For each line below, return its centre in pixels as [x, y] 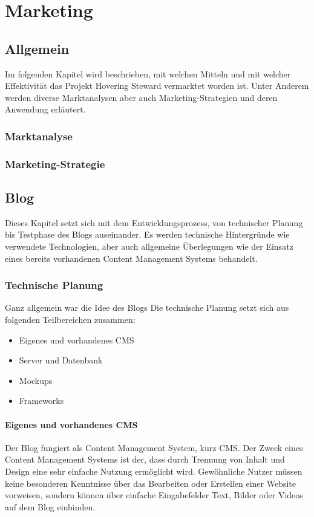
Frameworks [41, 401]
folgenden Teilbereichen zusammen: [70, 320]
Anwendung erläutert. [45, 109]
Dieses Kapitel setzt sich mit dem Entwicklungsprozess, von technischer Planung [154, 222]
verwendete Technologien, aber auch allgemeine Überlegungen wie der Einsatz [149, 246]
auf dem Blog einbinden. [50, 506]
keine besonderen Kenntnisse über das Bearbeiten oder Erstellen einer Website [150, 483]
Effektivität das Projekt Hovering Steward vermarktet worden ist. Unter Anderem [157, 86]
